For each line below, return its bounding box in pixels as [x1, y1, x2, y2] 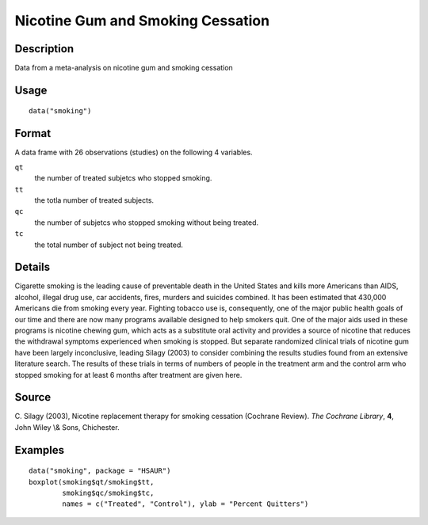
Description [14, 42, 75, 55]
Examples [14, 443, 65, 457]
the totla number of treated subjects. [34, 195, 155, 205]
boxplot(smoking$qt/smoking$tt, [29, 477, 155, 486]
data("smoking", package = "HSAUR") [29, 466, 171, 475]
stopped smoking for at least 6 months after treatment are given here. [14, 370, 243, 379]
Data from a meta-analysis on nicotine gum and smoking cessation [14, 63, 233, 73]
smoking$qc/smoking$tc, [62, 489, 155, 498]
